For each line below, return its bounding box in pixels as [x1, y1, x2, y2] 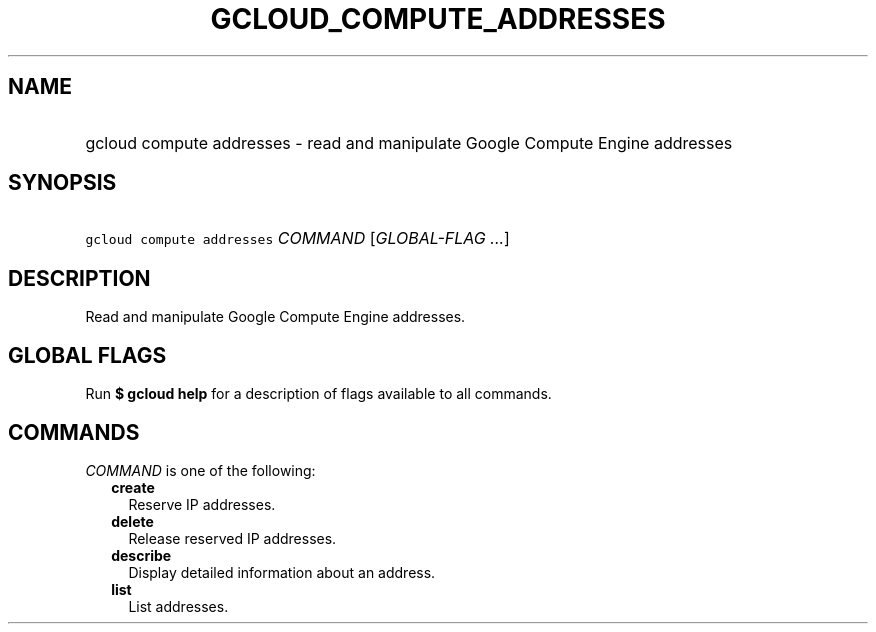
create [111, 478, 155, 496]
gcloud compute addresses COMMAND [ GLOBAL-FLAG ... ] [85, 228, 510, 249]
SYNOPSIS [8, 170, 117, 196]
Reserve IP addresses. [128, 495, 276, 513]
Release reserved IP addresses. [128, 529, 337, 547]
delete [111, 512, 154, 530]
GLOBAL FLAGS [8, 342, 167, 368]
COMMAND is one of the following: [85, 461, 316, 479]
